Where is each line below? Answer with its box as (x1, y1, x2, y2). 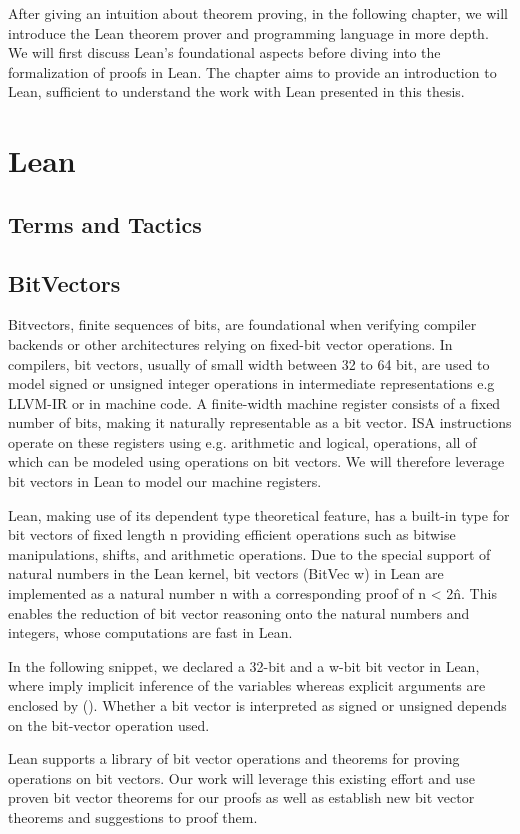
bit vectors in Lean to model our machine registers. (8, 471, 322, 492)
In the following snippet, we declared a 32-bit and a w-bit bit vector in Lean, (8, 655, 480, 676)
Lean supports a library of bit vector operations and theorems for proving (8, 748, 460, 769)
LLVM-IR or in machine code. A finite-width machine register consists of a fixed (8, 392, 501, 413)
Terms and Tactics (8, 208, 202, 239)
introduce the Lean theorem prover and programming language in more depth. (8, 22, 489, 43)
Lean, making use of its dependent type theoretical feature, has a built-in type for (8, 504, 510, 525)
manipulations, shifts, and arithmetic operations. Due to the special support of (8, 543, 491, 564)
